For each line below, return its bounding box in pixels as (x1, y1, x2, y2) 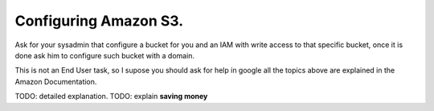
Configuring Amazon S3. (14, 12, 184, 30)
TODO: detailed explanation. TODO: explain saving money (14, 92, 208, 101)
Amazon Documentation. (14, 77, 97, 86)
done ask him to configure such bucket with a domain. (14, 50, 195, 60)
